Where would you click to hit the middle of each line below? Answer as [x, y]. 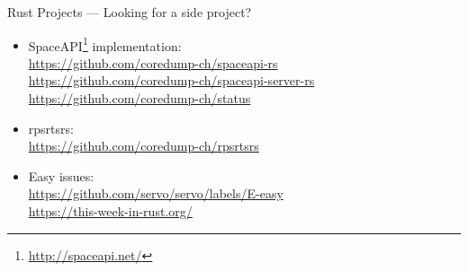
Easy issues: [61, 175]
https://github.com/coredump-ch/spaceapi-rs [153, 62]
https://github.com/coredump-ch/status [139, 98]
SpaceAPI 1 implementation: [105, 44]
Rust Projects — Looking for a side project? [130, 12]
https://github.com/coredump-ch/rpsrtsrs [144, 146]
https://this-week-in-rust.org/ [110, 211]
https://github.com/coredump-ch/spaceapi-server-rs [171, 80]
